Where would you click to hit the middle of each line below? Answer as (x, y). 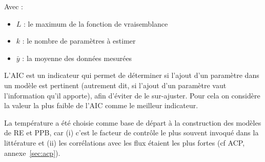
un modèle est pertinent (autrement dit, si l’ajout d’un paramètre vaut (115, 85)
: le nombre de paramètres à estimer (79, 41)
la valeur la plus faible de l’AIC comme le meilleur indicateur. (101, 105)
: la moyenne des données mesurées (77, 58)
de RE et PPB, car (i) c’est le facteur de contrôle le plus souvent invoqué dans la (131, 133)
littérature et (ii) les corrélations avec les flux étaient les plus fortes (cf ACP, (125, 142)
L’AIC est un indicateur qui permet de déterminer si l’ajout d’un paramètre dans (132, 75)
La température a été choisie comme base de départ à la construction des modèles (133, 122)
